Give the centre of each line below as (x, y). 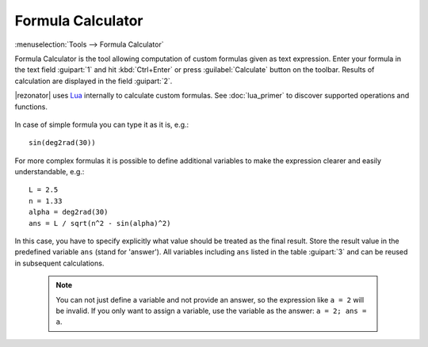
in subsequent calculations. (59, 263)
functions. (31, 106)
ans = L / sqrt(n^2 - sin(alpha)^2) (100, 223)
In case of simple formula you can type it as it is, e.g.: (102, 124)
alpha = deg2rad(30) (69, 212)
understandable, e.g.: (50, 172)
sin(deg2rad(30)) (62, 143)
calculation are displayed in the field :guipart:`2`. (94, 81)
